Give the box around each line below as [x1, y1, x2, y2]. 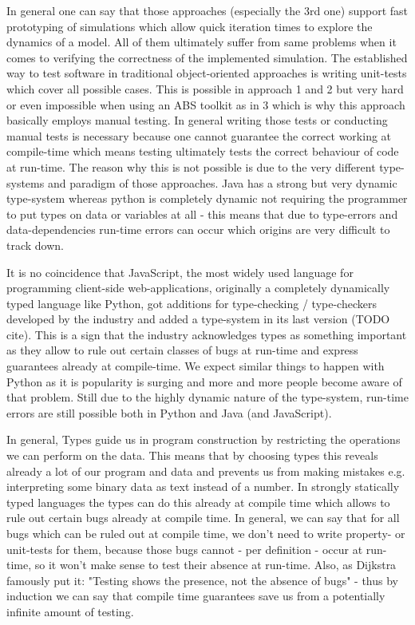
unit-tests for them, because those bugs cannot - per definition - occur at [6, 540, 363, 557]
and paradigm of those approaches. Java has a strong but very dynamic [47, 174, 397, 191]
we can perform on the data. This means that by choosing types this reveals [6, 447, 378, 464]
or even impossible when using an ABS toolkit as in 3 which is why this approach [6, 96, 405, 113]
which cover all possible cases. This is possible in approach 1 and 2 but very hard [6, 80, 404, 97]
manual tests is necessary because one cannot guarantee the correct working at [6, 127, 392, 144]
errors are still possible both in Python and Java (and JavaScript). [6, 404, 332, 421]
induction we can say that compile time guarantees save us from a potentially [6, 587, 385, 604]
